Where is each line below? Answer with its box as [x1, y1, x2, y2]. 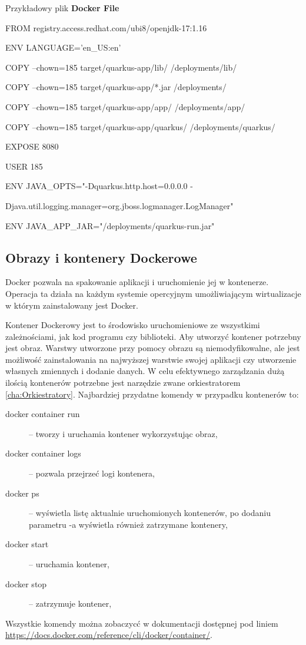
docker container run [5, 408, 80, 420]
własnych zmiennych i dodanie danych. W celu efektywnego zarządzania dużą [5, 365, 285, 377]
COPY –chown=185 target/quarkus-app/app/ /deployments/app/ [5, 100, 245, 113]
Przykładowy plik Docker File [5, 2, 119, 14]
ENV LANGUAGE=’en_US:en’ [5, 41, 121, 54]
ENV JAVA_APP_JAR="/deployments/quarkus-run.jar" [5, 219, 215, 231]
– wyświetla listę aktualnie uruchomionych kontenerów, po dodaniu [29, 507, 271, 519]
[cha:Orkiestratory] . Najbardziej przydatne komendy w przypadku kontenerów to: [5, 388, 299, 400]
